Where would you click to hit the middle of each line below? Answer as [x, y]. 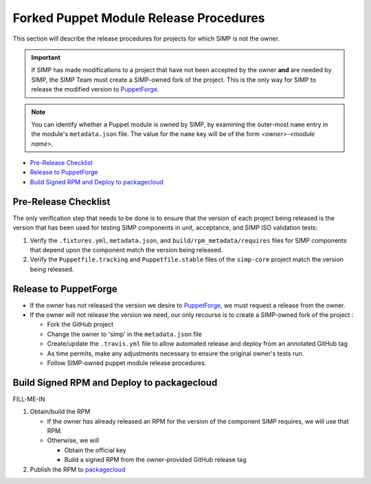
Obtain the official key [95, 450]
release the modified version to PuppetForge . [95, 89]
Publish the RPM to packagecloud [78, 469]
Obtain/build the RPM [60, 412]
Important [46, 57]
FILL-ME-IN [29, 399]
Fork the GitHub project [80, 324]
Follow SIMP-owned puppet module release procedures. [127, 363]
